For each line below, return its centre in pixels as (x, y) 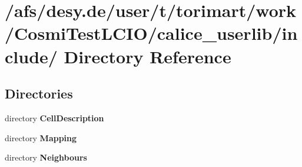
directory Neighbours (46, 157)
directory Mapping (41, 137)
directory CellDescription (54, 117)
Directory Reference (147, 56)
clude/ (31, 56)
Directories (39, 93)
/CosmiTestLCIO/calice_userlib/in (151, 33)
